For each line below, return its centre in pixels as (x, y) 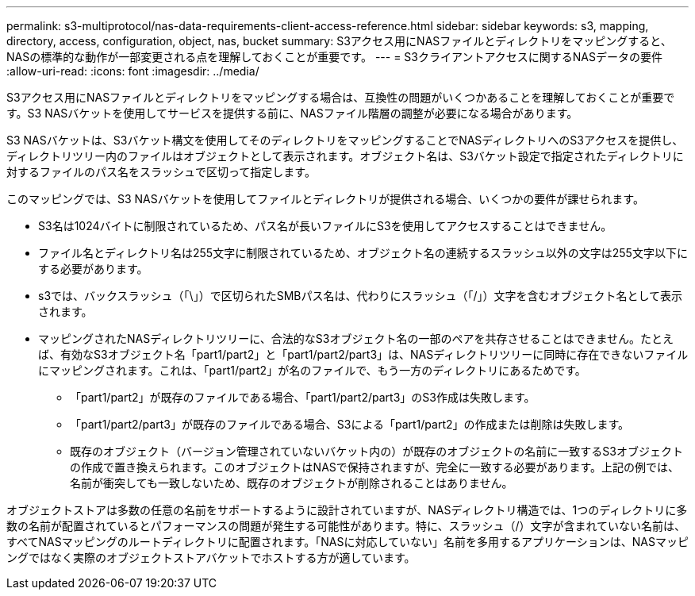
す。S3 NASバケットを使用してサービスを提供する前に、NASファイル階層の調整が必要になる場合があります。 (292, 113)
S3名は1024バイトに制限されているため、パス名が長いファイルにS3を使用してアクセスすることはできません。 (325, 226)
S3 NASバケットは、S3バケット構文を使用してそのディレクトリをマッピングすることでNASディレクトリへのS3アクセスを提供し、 (345, 140)
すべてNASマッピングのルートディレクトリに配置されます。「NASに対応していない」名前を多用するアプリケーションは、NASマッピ (347, 542)
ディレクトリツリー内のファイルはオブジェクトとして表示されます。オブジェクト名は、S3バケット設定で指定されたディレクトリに (345, 156)
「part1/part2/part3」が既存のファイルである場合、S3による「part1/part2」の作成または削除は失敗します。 (350, 424)
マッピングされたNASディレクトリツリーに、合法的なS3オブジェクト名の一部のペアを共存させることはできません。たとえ (356, 338)
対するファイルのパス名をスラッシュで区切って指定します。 (161, 172)
